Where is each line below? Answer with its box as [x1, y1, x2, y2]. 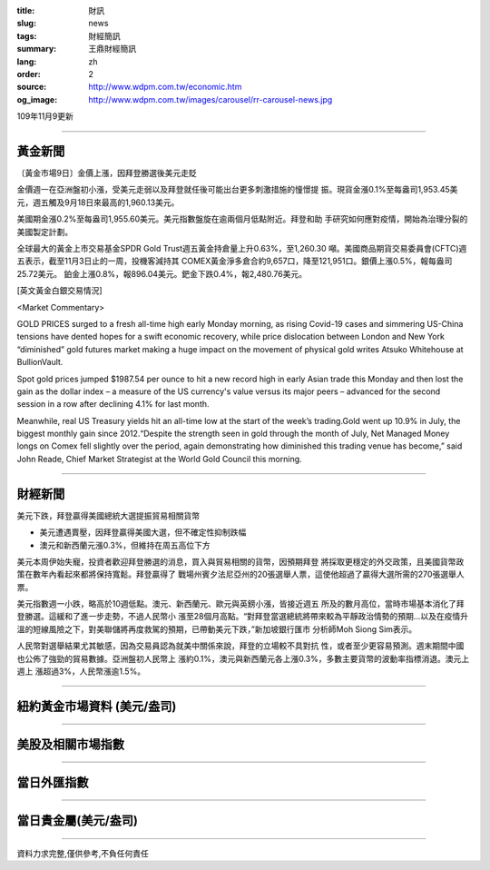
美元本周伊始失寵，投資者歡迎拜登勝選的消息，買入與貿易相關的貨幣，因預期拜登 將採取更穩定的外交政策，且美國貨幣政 [16, 556, 465, 567]
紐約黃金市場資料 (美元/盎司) [16, 698, 177, 714]
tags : [16, 30, 37, 41]
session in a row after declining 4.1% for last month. [16, 399, 210, 410]
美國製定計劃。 [16, 226, 73, 237]
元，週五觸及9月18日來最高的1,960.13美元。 [16, 196, 180, 208]
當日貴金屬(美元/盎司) [16, 813, 138, 828]
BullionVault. [16, 357, 64, 368]
